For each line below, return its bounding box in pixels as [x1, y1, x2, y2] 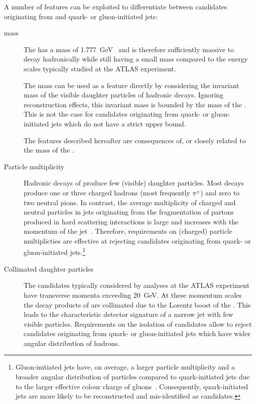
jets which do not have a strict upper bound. [51, 118, 186, 128]
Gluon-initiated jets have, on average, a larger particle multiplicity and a [15, 362, 235, 372]
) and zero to [200, 187, 240, 197]
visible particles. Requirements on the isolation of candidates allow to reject [24, 318, 252, 329]
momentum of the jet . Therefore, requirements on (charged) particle [24, 226, 232, 236]
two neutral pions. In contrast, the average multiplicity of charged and [24, 197, 236, 207]
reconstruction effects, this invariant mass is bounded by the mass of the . [24, 99, 246, 109]
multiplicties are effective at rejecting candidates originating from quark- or [24, 235, 251, 246]
